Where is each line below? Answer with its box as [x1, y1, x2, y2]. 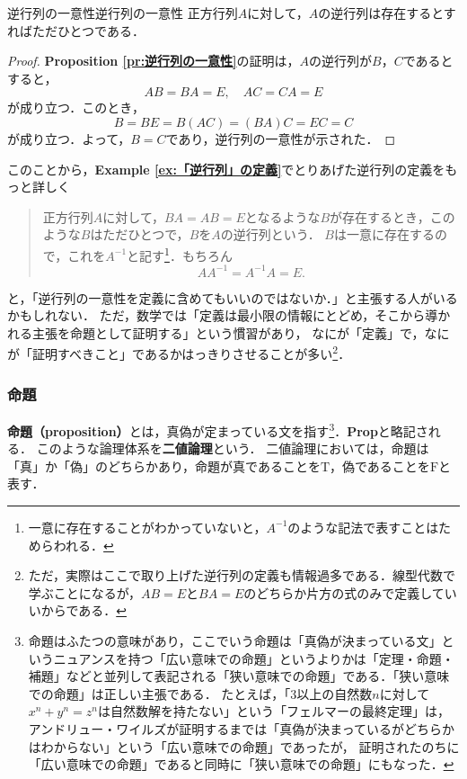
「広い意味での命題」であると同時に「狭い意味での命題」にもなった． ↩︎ [28, 755, 454, 774]
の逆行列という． [220, 225, 321, 244]
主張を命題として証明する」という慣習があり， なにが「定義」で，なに [31, 323, 450, 342]
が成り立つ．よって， [7, 129, 131, 148]
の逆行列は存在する [318, 4, 432, 22]
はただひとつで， [90, 225, 189, 244]
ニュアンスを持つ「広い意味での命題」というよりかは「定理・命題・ [53, 649, 454, 667]
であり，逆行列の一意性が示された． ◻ [165, 129, 396, 148]
